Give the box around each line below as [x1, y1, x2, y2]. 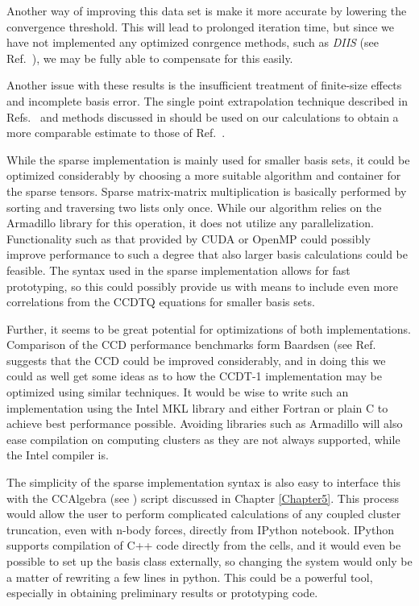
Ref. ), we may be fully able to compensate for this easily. [6, 49, 293, 66]
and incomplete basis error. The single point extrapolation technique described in [6, 92, 408, 109]
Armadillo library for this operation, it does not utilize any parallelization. [6, 214, 374, 231]
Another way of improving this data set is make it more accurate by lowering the [6, 2, 407, 19]
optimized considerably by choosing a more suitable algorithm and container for [6, 167, 401, 184]
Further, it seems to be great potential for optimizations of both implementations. [6, 320, 411, 337]
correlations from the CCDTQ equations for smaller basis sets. [6, 293, 315, 310]
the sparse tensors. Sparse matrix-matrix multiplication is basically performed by [6, 182, 407, 199]
